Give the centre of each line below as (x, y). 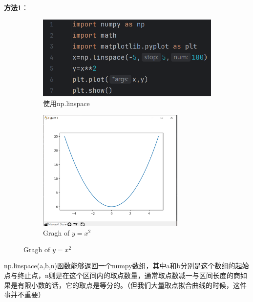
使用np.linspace (66, 103)
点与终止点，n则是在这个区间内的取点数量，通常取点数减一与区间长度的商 (122, 275)
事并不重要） (24, 294)
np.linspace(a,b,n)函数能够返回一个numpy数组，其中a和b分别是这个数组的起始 (126, 266)
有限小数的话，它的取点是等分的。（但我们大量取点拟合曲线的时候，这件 (132, 285)
